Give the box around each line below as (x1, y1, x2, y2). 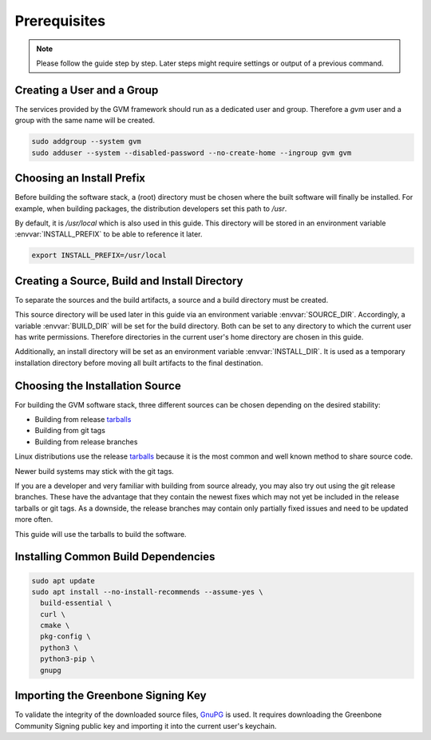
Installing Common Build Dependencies (14, 550, 215, 563)
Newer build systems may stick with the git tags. (14, 466, 175, 475)
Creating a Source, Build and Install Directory (14, 274, 243, 288)
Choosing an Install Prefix (14, 172, 146, 185)
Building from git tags (34, 426, 105, 436)
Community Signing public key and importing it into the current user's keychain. (14, 721, 277, 730)
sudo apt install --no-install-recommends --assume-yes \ (31, 587, 263, 596)
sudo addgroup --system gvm (31, 137, 141, 146)
